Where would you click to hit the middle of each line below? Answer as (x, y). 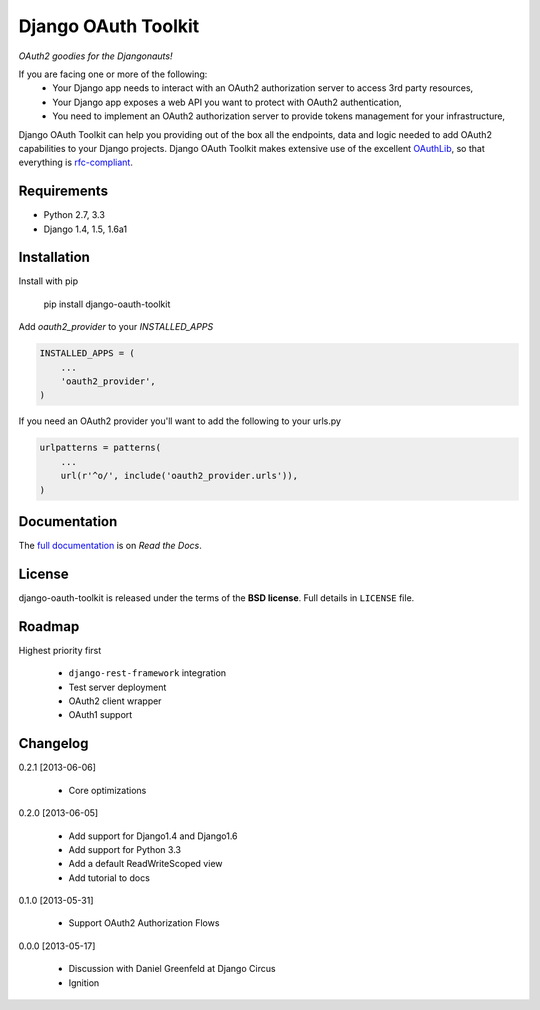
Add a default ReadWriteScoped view (145, 864)
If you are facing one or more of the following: (113, 74)
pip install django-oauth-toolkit (107, 304)
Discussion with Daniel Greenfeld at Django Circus (172, 969)
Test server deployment (117, 687)
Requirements (63, 191)
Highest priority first (60, 650)
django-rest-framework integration (147, 673)
